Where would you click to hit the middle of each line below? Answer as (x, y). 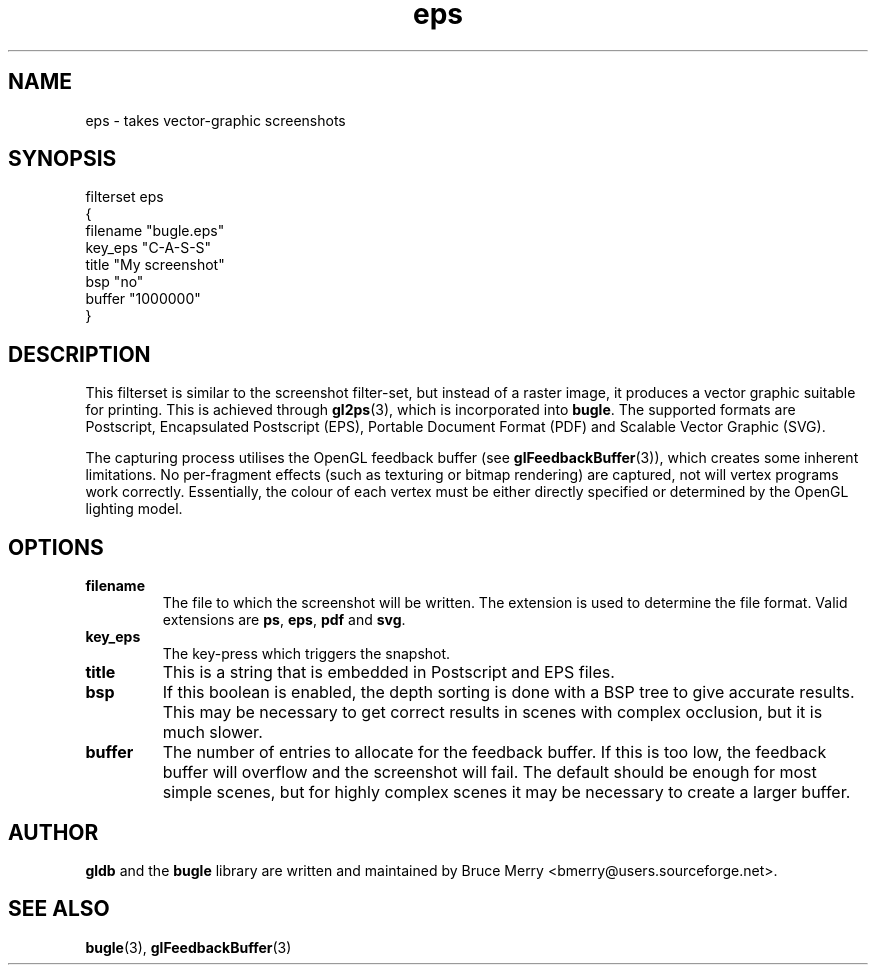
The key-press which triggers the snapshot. (306, 654)
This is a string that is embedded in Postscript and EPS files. (388, 672)
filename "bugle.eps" (155, 231)
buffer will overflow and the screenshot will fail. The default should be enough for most (489, 772)
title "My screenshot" (155, 265)
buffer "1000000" (143, 299)
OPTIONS (56, 547)
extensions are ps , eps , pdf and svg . (284, 620)
